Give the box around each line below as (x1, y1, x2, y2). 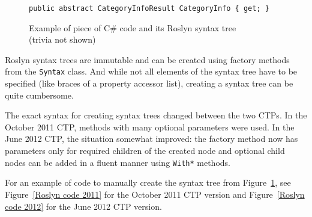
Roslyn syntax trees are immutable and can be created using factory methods (5, 53, 290, 66)
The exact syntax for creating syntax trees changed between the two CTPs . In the (5, 109, 307, 121)
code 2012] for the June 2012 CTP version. (5, 200, 162, 212)
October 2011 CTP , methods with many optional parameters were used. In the (5, 120, 295, 133)
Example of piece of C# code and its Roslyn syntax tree (29, 21, 236, 34)
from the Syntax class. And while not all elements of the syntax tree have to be (5, 65, 298, 78)
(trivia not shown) (29, 33, 96, 46)
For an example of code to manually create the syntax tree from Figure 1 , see (5, 176, 291, 189)
